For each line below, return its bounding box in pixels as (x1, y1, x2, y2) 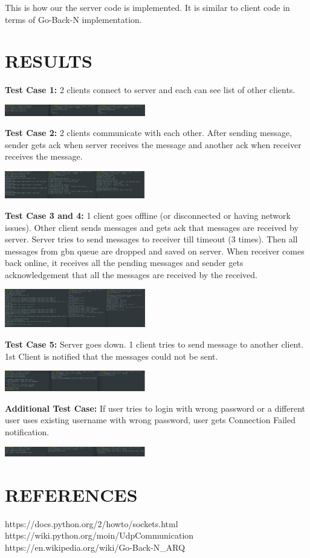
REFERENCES (5, 482, 138, 507)
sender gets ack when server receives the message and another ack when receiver (5, 138, 302, 151)
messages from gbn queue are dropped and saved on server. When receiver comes (5, 244, 305, 257)
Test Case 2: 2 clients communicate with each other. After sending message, (5, 126, 292, 139)
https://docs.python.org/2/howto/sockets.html (5, 517, 178, 530)
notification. (5, 425, 50, 438)
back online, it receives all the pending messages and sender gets (5, 256, 244, 269)
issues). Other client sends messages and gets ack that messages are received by (5, 221, 299, 233)
